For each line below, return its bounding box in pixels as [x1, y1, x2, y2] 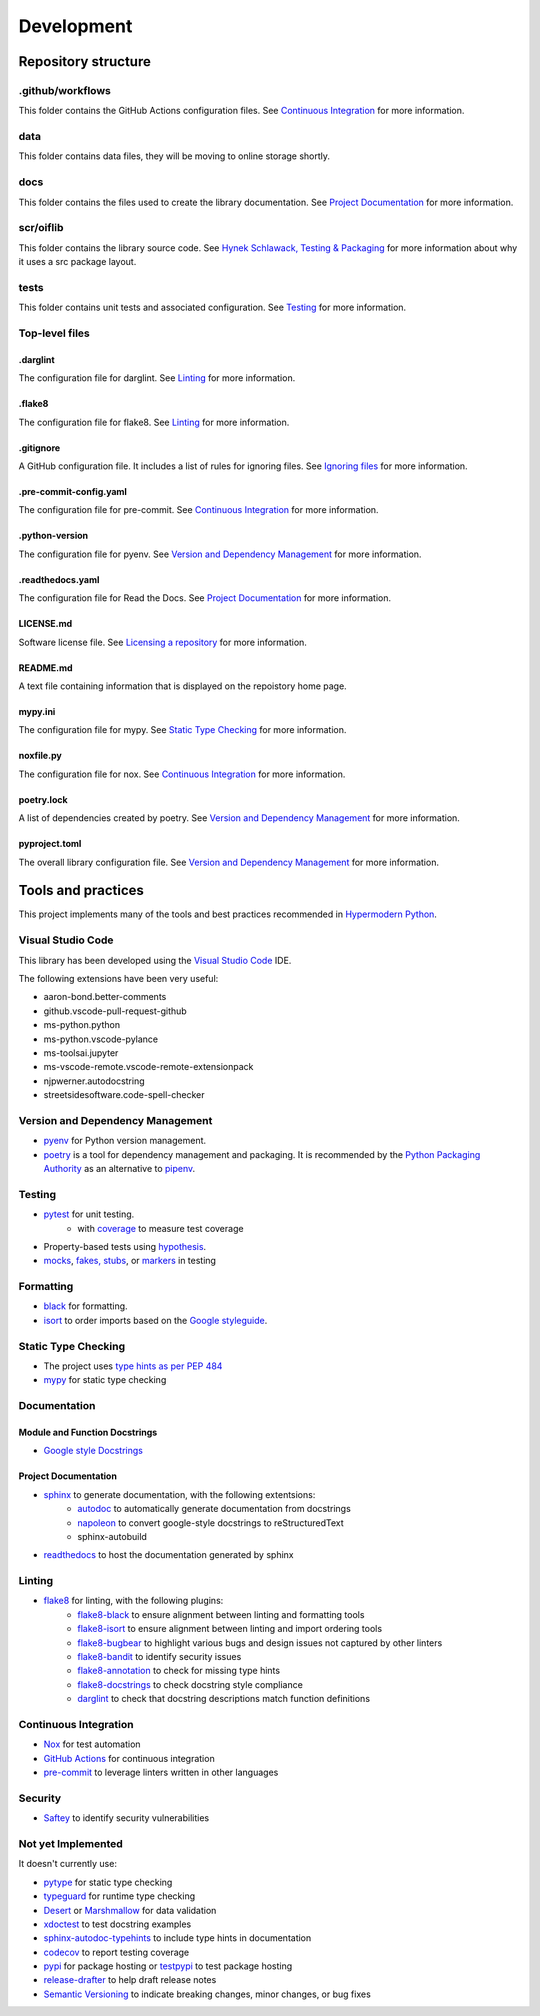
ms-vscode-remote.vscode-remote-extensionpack [43, 1061, 254, 1073]
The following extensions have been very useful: [18, 972, 219, 984]
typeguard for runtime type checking [43, 1890, 196, 1902]
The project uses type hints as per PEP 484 [43, 1360, 223, 1372]
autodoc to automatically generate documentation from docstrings [77, 1503, 352, 1515]
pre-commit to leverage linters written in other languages [43, 1766, 279, 1779]
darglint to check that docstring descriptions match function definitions [77, 1693, 370, 1705]
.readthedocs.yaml [18, 573, 100, 585]
